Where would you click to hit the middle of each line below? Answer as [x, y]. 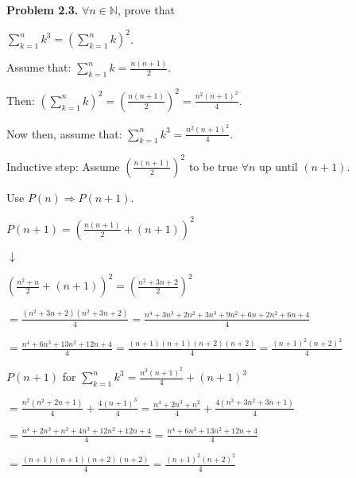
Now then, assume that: [64, 133]
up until [279, 166]
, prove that [146, 10]
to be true [213, 166]
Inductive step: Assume [63, 166]
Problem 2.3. [43, 10]
